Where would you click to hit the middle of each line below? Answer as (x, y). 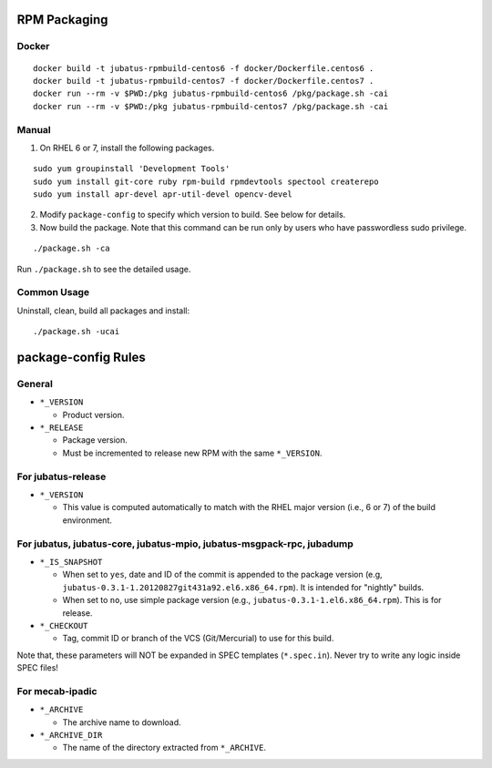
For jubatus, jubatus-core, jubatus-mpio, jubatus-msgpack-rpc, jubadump (185, 544)
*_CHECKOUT (64, 625)
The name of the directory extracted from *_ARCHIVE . (164, 748)
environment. (87, 520)
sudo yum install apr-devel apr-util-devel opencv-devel (163, 195)
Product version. (93, 415)
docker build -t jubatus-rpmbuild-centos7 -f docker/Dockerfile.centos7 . (204, 81)
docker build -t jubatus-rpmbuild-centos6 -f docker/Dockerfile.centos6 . (204, 68)
